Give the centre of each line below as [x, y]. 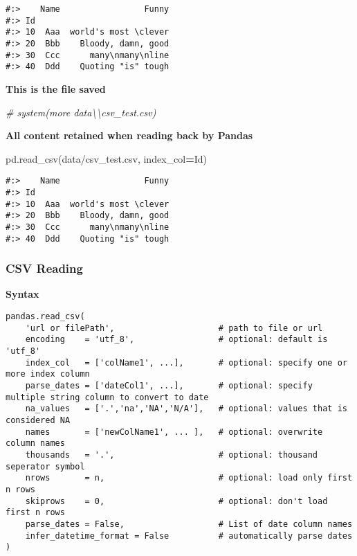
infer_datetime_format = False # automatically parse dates [189, 536]
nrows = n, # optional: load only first [189, 478]
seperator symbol [45, 466]
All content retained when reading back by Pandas [129, 135]
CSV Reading [44, 268]
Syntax [22, 294]
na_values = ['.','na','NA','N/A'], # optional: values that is [186, 409]
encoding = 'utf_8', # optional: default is [176, 340]
